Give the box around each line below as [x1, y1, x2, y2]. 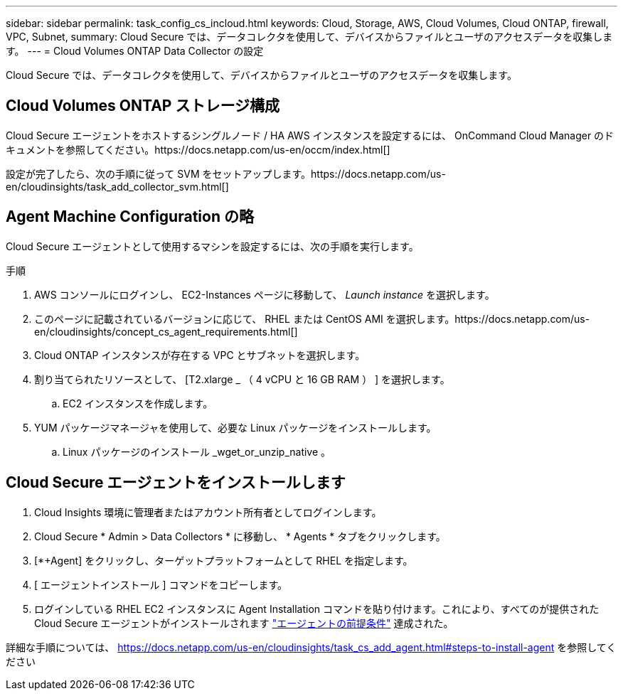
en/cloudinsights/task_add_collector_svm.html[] [6, 180, 229, 193]
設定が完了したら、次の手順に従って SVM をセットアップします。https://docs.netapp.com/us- [6, 167, 446, 180]
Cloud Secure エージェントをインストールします [6, 473, 346, 492]
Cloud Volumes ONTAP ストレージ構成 [6, 97, 280, 115]
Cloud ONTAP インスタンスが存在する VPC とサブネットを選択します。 [34, 348, 366, 361]
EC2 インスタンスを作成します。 [63, 397, 213, 409]
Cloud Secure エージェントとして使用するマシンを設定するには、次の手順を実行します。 [6, 240, 419, 252]
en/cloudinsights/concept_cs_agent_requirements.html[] [34, 325, 298, 338]
